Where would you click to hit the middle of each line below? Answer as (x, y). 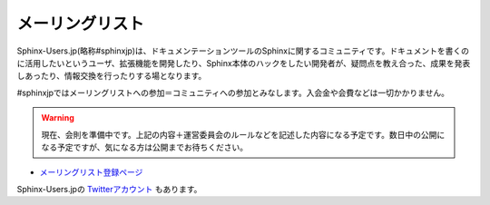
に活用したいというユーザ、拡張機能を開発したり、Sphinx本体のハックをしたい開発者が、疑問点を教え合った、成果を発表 (244, 63)
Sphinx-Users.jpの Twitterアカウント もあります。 (109, 189)
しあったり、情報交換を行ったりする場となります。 (112, 76)
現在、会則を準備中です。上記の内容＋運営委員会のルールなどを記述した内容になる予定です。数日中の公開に (243, 134)
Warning (58, 118)
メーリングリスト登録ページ (91, 172)
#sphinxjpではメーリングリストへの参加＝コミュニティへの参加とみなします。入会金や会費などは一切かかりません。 (233, 93)
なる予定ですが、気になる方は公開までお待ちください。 (145, 147)
